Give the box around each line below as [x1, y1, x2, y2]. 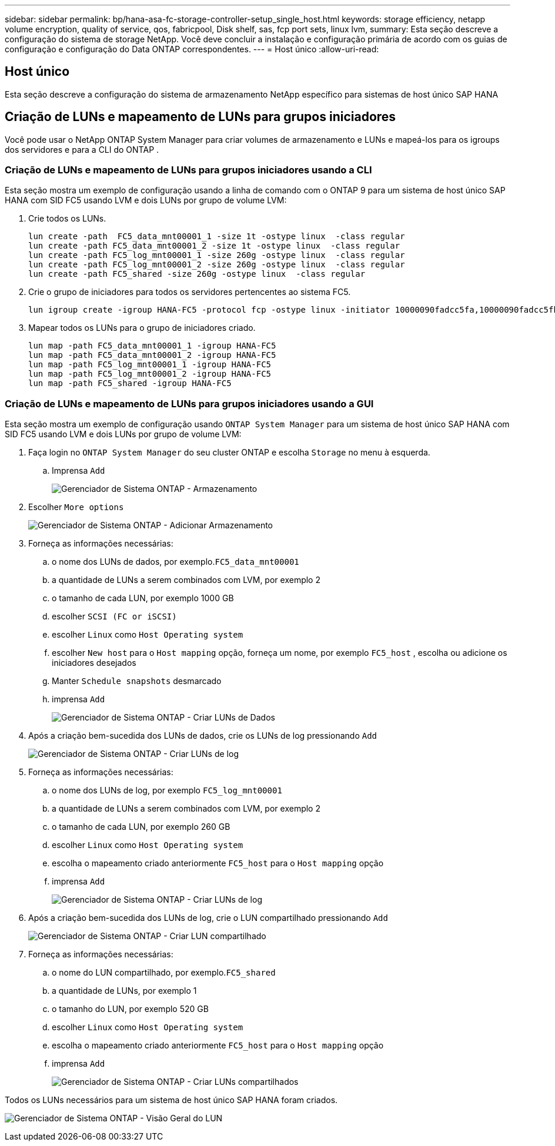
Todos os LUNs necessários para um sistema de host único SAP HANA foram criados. [5, 1095, 338, 1105]
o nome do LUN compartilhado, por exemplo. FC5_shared [52, 967, 276, 978]
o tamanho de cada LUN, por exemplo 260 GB [52, 822, 230, 832]
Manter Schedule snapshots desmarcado [52, 676, 222, 686]
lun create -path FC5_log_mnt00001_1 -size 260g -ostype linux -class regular [28, 250, 405, 260]
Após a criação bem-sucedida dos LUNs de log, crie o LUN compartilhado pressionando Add [28, 913, 388, 923]
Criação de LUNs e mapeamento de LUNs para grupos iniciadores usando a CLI [5, 164, 372, 176]
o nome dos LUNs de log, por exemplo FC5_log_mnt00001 [52, 785, 282, 796]
